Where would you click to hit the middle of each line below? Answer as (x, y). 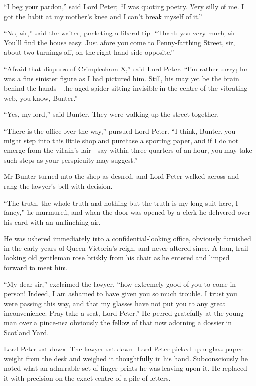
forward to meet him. (36, 267)
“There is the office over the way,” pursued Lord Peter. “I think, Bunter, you (120, 130)
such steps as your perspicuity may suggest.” (71, 159)
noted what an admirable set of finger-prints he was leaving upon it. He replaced (126, 368)
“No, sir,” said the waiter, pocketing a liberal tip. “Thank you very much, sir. (121, 33)
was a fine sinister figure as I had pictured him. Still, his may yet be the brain (122, 78)
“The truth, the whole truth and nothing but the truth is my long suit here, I (121, 202)
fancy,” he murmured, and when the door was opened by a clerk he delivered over (127, 212)
